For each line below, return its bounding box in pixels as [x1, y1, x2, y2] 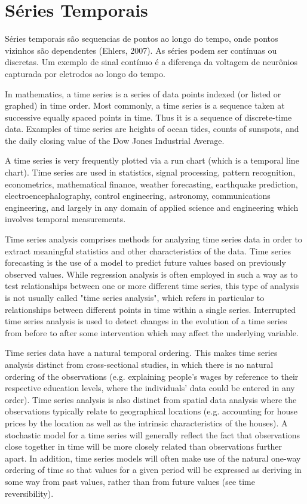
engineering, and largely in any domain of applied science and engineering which [5, 201, 299, 213]
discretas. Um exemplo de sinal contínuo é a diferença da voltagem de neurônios [5, 56, 297, 68]
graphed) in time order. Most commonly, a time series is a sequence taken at [5, 99, 285, 112]
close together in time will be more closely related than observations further [5, 440, 283, 453]
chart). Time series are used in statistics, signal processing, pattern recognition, [5, 166, 296, 179]
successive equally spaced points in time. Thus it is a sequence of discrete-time [5, 110, 292, 123]
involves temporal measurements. [5, 213, 126, 225]
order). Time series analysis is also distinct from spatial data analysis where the [5, 393, 297, 405]
